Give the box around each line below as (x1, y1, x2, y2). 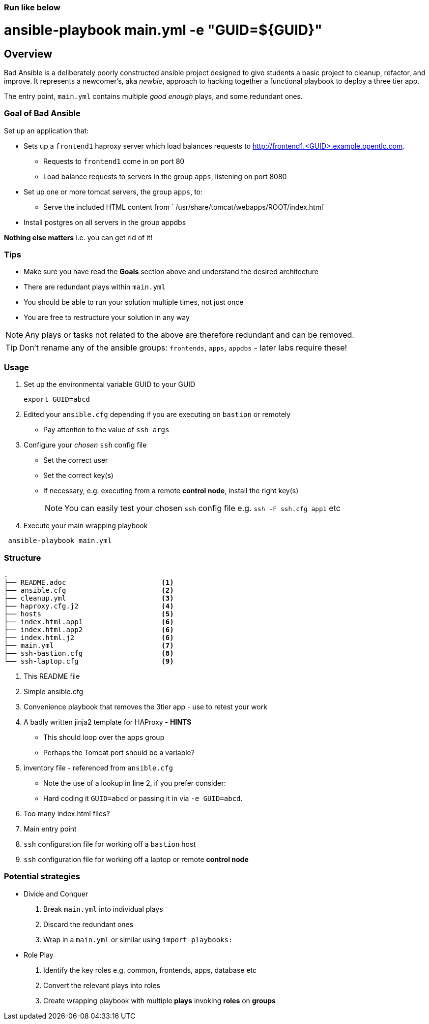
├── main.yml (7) (4, 641, 174, 649)
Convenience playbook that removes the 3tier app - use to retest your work (24, 702, 267, 711)
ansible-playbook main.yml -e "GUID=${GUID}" (4, 21, 322, 38)
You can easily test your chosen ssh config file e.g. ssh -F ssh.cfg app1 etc (64, 503, 341, 513)
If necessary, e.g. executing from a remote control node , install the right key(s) (43, 486, 299, 495)
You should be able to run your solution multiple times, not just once (24, 298, 244, 307)
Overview (4, 47, 53, 60)
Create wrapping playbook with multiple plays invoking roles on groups (43, 996, 276, 1005)
